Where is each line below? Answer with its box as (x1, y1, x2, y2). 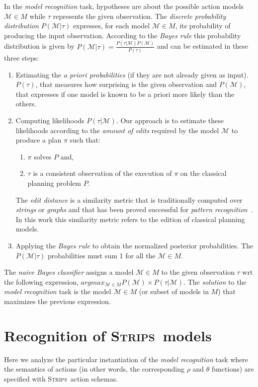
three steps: (4, 53, 39, 63)
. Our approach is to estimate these (116, 115, 224, 125)
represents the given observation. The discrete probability (53, 10, 226, 21)
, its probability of (175, 20, 231, 31)
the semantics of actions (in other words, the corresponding (4, 364, 184, 374)
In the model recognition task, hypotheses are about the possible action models (4, 1, 244, 11)
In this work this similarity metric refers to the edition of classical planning (15, 214, 245, 224)
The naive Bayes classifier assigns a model (4, 267, 134, 277)
